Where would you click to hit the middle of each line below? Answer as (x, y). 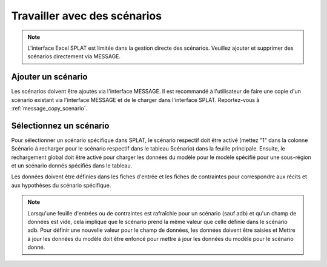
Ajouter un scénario (49, 77)
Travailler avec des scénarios (87, 16)
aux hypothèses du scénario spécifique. (61, 185)
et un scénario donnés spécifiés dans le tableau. (72, 166)
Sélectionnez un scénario (60, 125)
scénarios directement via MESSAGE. (74, 56)
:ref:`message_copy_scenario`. (49, 109)
